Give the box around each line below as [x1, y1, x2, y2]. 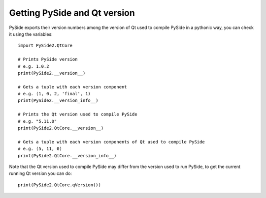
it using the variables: [9, 31, 53, 37]
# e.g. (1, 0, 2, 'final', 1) [18, 91, 91, 97]
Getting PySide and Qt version [9, 7, 135, 18]
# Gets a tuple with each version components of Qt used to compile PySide [18, 139, 205, 144]
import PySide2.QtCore [18, 43, 73, 49]
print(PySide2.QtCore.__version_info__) [18, 153, 117, 158]
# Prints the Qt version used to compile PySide [18, 112, 137, 117]
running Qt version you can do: [9, 170, 72, 176]
